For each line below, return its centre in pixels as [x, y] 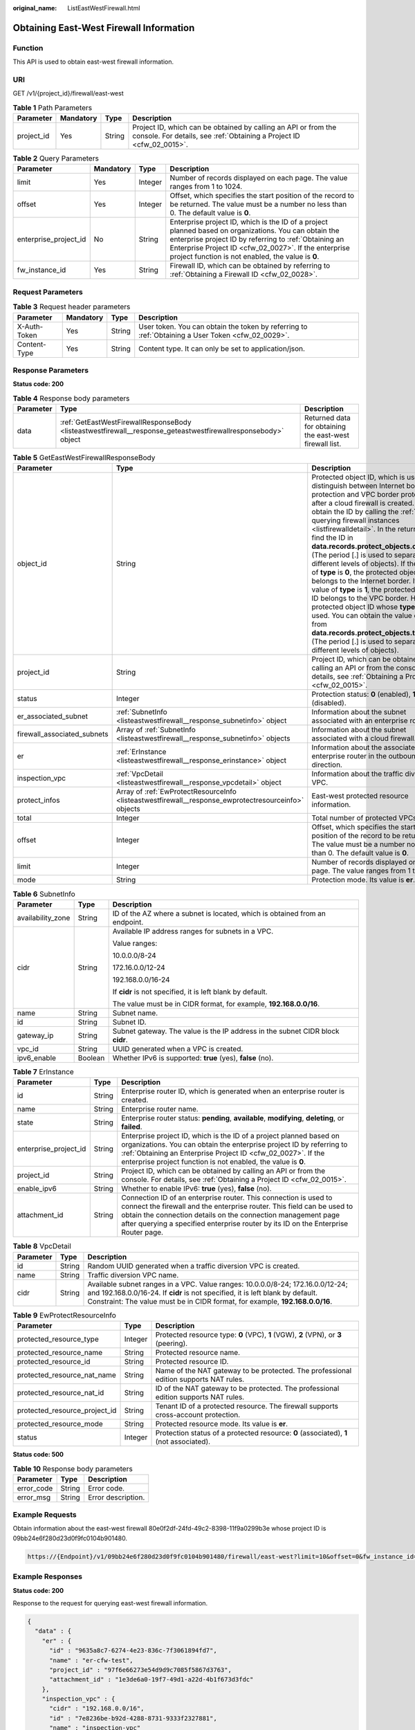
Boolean [91, 1057]
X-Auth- [30, 327]
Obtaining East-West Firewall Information [104, 28]
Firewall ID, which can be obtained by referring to [250, 266]
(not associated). [183, 1441]
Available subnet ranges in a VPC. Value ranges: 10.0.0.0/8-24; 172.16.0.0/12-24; [218, 1284]
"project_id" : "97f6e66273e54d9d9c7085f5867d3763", [140, 1670]
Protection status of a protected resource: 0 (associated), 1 [251, 1432]
